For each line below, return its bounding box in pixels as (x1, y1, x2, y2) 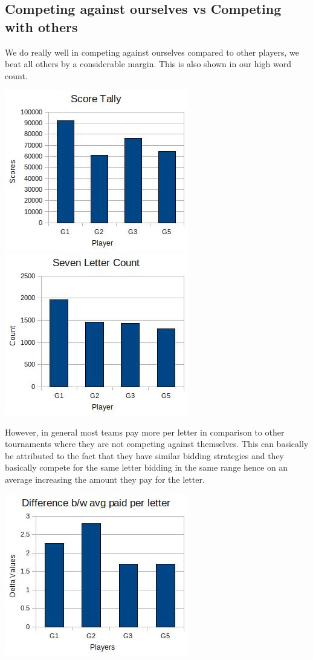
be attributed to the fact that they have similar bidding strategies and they (5, 449, 284, 462)
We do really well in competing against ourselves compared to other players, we (5, 45, 299, 58)
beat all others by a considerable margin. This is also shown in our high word (5, 57, 291, 70)
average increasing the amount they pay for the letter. (5, 472, 205, 485)
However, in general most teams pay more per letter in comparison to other (5, 425, 285, 438)
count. (5, 69, 28, 82)
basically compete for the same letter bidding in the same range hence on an (5, 461, 288, 474)
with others (5, 17, 78, 36)
